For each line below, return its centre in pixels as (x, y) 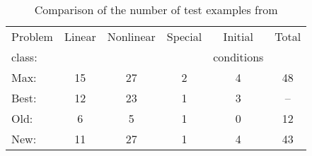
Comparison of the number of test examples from (156, 10)
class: (24, 57)
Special (184, 36)
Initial (238, 36)
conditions (238, 57)
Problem (32, 36)
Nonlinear (131, 36)
